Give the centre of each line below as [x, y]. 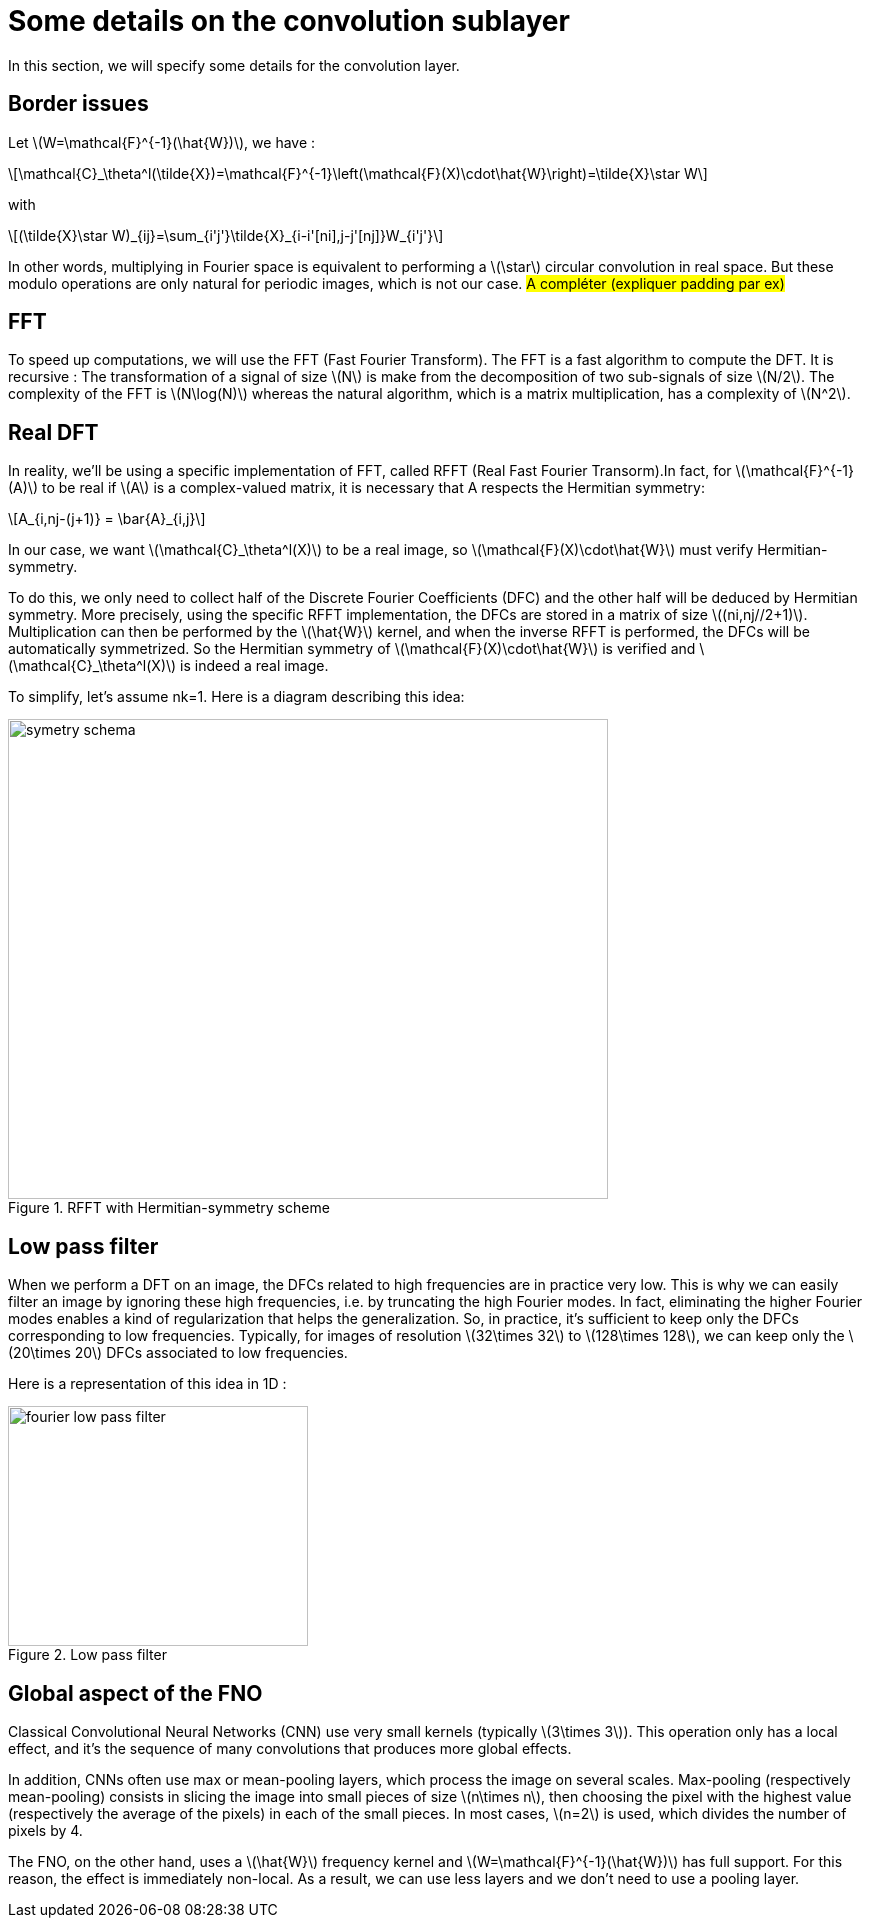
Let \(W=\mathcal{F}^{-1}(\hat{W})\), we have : [162, 142]
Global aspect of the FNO [135, 1693]
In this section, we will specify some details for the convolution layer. [234, 65]
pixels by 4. [45, 1830]
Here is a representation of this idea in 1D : [147, 1384]
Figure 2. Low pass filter [87, 1655]
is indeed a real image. [254, 666]
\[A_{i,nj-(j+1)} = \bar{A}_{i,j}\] [107, 519]
